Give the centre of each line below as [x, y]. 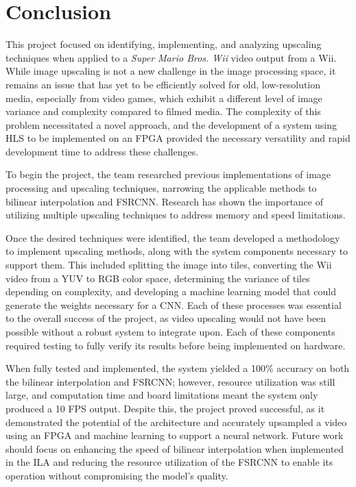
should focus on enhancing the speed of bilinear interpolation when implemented [175, 448]
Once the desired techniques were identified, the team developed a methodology [173, 237]
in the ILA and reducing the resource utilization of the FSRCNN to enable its [169, 462]
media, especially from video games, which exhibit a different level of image [164, 98]
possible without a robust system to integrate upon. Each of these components [170, 332]
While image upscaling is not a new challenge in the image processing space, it [171, 71]
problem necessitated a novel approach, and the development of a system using [171, 124]
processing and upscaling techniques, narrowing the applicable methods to [161, 188]
